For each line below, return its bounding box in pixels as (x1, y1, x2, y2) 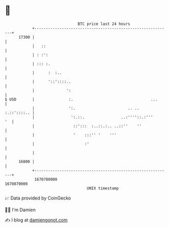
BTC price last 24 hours (77, 21, 130, 26)
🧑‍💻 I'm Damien (5, 207, 36, 213)
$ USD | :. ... (5, 96, 158, 102)
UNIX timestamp (87, 185, 119, 191)
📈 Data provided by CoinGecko (5, 195, 71, 201)
